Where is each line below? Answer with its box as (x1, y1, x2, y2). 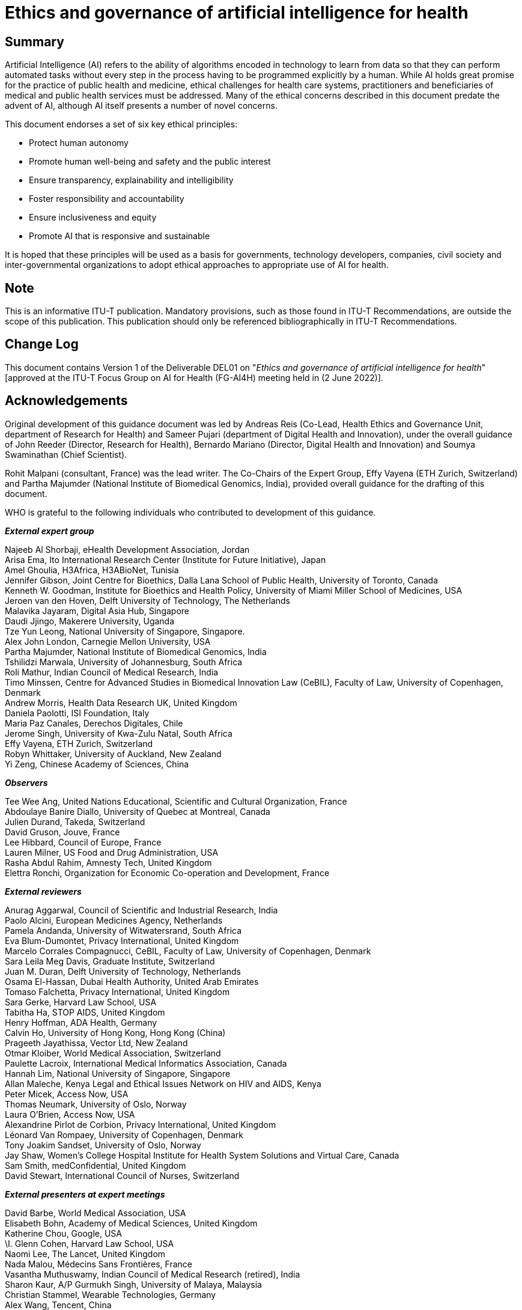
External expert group (5, 525, 94, 536)
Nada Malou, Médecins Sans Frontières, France (5, 1258, 192, 1269)
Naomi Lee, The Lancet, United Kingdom (5, 1248, 166, 1259)
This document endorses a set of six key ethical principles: (5, 119, 238, 130)
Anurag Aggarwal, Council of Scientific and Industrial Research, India (5, 904, 278, 915)
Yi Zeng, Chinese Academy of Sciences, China (5, 758, 189, 769)
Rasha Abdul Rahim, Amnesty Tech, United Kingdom (5, 857, 212, 868)
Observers (5, 777, 48, 788)
